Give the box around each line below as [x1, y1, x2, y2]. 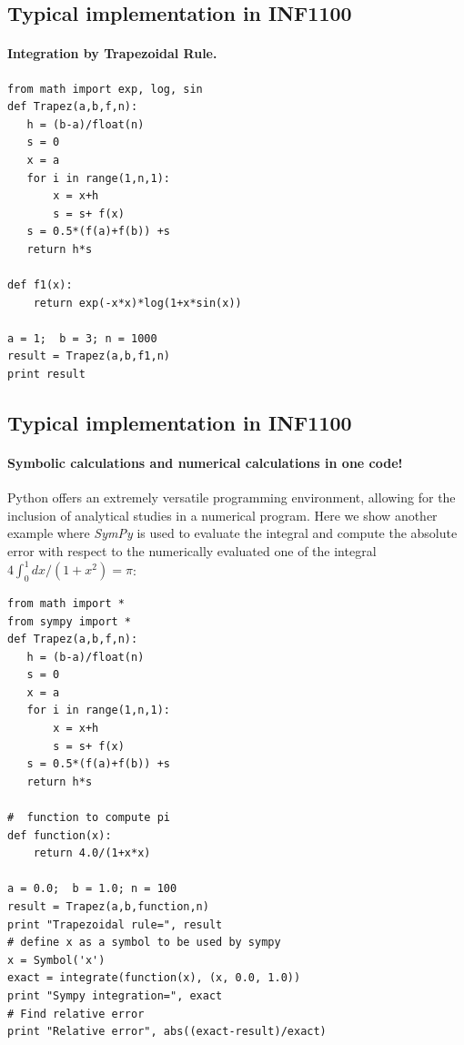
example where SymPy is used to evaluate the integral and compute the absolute [7, 523, 458, 543]
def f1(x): [7, 279, 73, 292]
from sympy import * [7, 614, 132, 628]
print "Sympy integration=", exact [7, 989, 223, 1002]
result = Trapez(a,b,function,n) [7, 900, 209, 914]
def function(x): [7, 828, 112, 842]
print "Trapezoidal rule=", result [7, 918, 223, 931]
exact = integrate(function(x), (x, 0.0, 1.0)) [7, 971, 301, 985]
